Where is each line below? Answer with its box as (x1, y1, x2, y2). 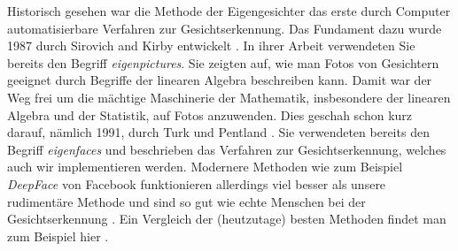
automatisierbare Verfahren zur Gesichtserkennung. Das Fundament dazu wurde (7, 19, 442, 37)
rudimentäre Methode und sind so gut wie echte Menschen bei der (7, 192, 366, 210)
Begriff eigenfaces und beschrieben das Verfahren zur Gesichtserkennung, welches (7, 140, 446, 158)
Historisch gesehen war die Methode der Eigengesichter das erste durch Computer (7, 2, 451, 19)
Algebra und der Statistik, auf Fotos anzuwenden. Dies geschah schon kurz (7, 105, 413, 124)
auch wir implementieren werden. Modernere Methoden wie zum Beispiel (7, 157, 403, 176)
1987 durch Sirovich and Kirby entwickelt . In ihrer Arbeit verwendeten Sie (7, 36, 415, 55)
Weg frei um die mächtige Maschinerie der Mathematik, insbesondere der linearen (7, 87, 451, 106)
